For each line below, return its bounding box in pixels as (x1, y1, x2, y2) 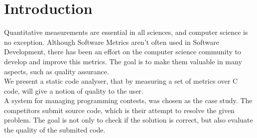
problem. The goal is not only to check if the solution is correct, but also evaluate (4, 115, 253, 125)
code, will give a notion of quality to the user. (4, 85, 143, 96)
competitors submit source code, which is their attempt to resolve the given (4, 105, 235, 115)
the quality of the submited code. (4, 125, 106, 135)
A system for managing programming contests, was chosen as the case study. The (4, 95, 253, 106)
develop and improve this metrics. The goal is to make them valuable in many (4, 56, 242, 66)
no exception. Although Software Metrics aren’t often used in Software (4, 36, 219, 47)
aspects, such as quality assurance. (4, 66, 109, 76)
